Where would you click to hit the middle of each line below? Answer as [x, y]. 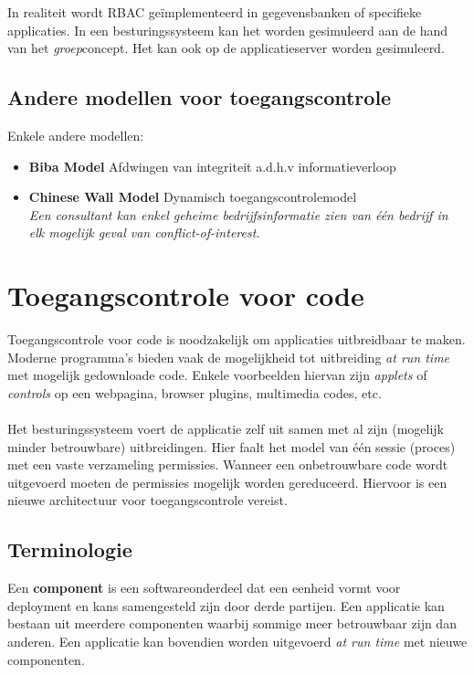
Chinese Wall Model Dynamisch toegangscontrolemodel [193, 197]
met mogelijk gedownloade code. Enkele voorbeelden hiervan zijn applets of [217, 375]
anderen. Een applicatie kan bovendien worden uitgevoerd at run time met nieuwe [237, 641]
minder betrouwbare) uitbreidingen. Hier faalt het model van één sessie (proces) [232, 446]
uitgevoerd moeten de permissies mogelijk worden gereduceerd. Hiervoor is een [227, 482]
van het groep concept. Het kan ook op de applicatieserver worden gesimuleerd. [226, 48]
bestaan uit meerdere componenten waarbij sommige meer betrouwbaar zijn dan [232, 623]
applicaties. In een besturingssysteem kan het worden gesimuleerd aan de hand [228, 30]
